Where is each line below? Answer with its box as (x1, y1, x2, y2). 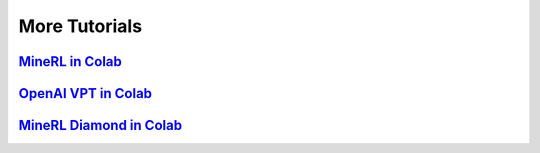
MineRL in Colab (18, 53, 122, 70)
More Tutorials (18, 15, 143, 37)
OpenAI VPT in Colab (18, 85, 153, 102)
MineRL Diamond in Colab (18, 117, 183, 134)
